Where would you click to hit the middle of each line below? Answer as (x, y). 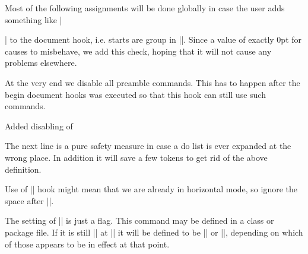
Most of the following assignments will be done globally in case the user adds (145, 8)
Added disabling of (39, 126)
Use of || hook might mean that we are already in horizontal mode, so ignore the (151, 189)
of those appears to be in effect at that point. (87, 244)
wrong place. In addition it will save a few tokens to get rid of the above (136, 157)
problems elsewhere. (41, 63)
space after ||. (29, 200)
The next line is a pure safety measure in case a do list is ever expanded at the (148, 146)
